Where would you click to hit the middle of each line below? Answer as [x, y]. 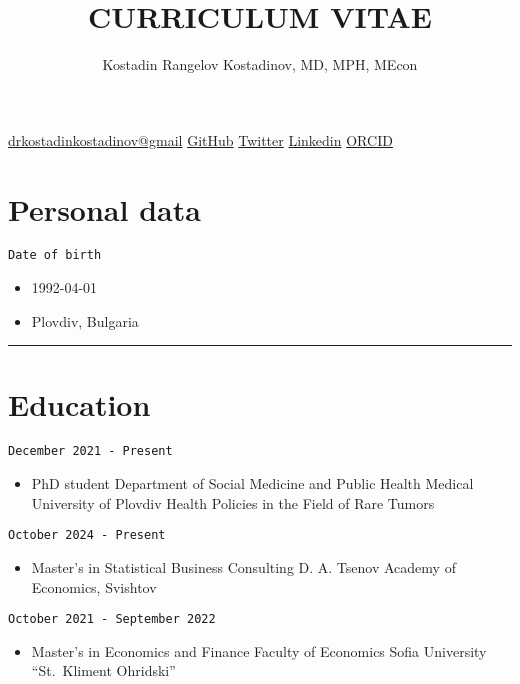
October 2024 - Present [87, 535]
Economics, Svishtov [94, 586]
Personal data [104, 208]
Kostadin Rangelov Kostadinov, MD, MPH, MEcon [260, 64]
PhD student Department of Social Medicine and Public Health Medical [252, 483]
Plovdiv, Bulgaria [85, 320]
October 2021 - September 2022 [112, 619]
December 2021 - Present [90, 451]
